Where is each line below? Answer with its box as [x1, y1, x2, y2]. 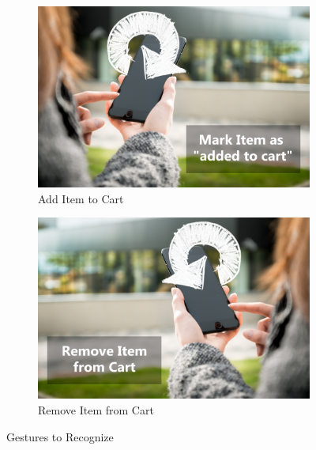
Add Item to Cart [38, 190, 124, 206]
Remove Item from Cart [38, 402, 154, 418]
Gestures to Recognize [6, 428, 114, 444]
